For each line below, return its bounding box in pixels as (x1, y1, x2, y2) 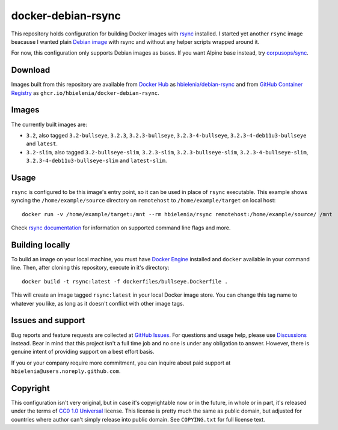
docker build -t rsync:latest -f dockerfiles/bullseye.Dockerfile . (22, 278, 228, 285)
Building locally (11, 240, 70, 250)
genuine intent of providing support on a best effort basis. (11, 348, 155, 356)
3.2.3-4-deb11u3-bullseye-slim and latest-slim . (26, 157, 167, 165)
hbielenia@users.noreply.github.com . (11, 368, 121, 375)
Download (11, 65, 51, 75)
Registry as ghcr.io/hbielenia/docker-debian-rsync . (11, 89, 159, 96)
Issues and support (11, 315, 85, 326)
